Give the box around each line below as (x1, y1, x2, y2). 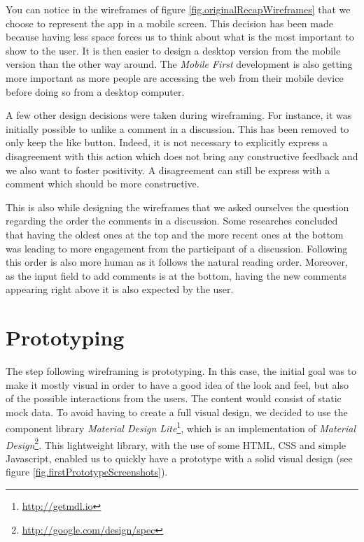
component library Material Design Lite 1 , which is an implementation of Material (6, 419, 356, 436)
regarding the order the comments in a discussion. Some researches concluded (6, 213, 338, 228)
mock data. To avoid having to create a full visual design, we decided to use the (6, 404, 348, 419)
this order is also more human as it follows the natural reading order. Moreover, (6, 255, 348, 269)
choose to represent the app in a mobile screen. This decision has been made (6, 15, 333, 30)
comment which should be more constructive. (6, 176, 199, 191)
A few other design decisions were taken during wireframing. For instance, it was (6, 108, 352, 122)
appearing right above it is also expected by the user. (6, 282, 234, 297)
